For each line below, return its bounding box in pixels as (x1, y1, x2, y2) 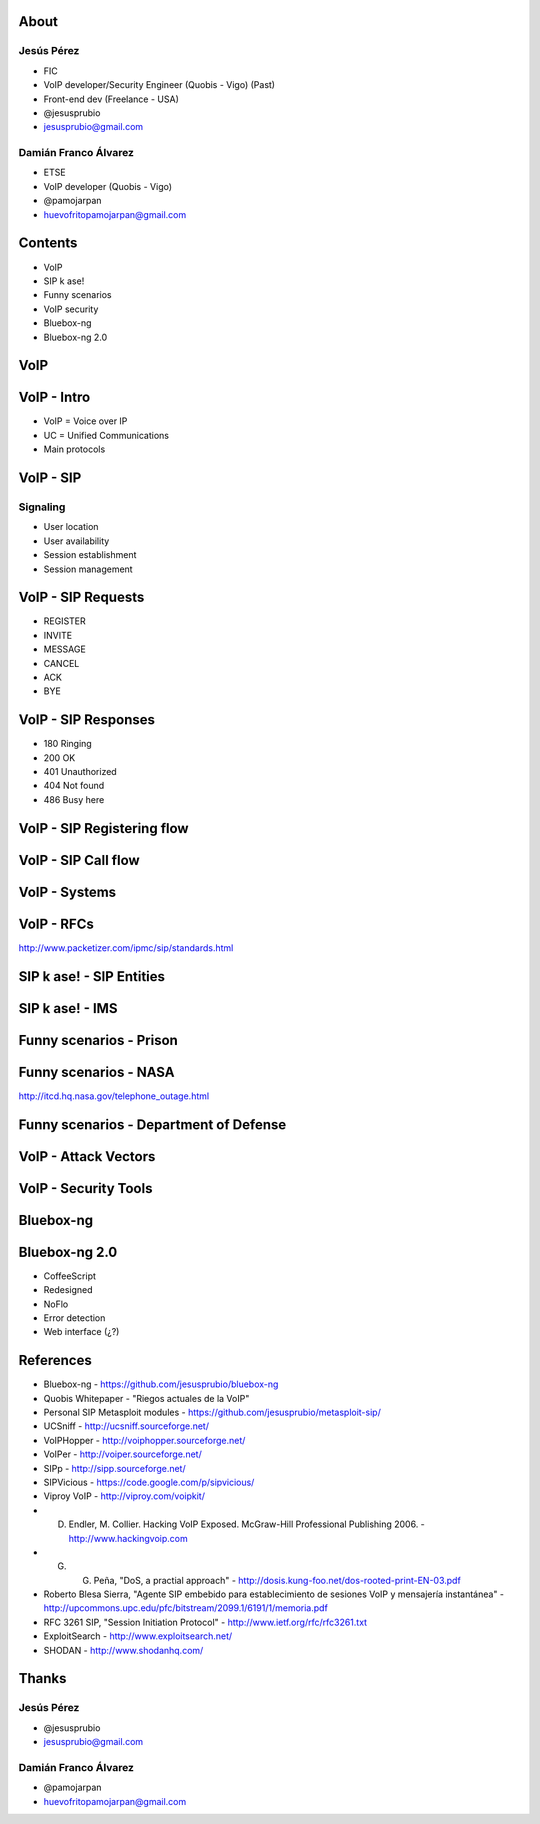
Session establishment (43, 549, 137, 561)
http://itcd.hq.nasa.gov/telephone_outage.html (18, 1090, 210, 1102)
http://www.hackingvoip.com (68, 1532, 189, 1544)
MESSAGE (43, 643, 87, 655)
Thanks (18, 1670, 67, 1687)
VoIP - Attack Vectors (18, 1148, 156, 1165)
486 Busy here (43, 793, 105, 805)
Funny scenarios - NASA (18, 1063, 175, 1080)
